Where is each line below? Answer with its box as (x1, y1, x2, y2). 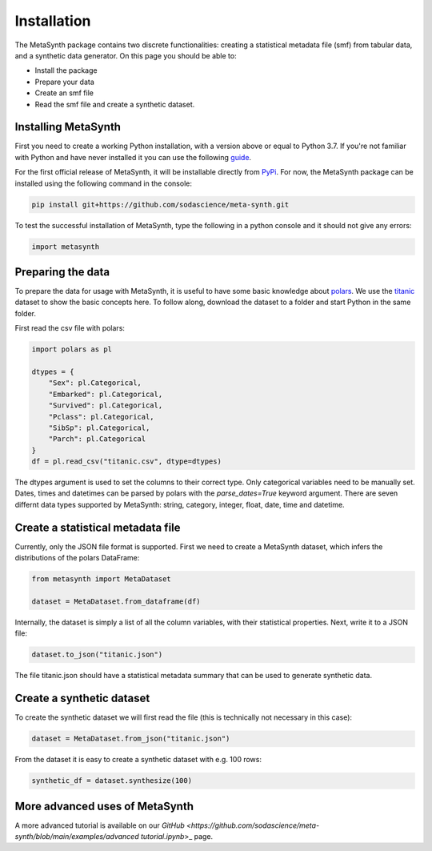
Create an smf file (34, 88, 94, 98)
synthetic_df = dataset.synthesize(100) (31, 777, 192, 785)
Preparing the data (14, 265, 110, 279)
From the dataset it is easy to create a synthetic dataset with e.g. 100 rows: (14, 755, 262, 765)
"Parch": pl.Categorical (48, 435, 146, 444)
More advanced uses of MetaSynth (14, 799, 194, 813)
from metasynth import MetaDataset (31, 575, 171, 584)
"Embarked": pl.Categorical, (48, 389, 163, 399)
